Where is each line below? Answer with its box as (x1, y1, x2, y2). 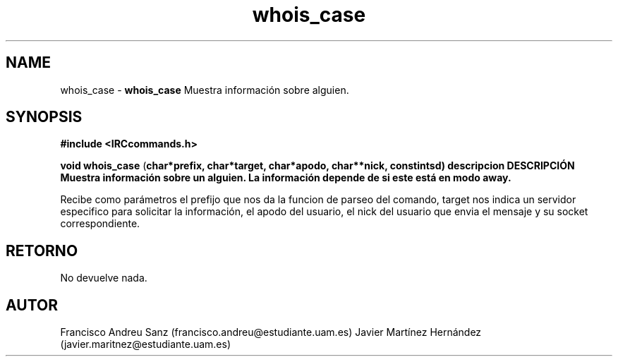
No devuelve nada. (60, 272, 147, 284)
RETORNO (6, 241, 78, 260)
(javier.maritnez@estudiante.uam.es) (60, 338, 231, 351)
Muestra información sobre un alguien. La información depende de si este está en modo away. (60, 171, 511, 184)
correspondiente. (60, 217, 140, 230)
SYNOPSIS (6, 108, 83, 126)
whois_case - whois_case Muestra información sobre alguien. (60, 83, 349, 96)
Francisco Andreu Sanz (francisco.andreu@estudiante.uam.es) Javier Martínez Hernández (60, 326, 482, 339)
